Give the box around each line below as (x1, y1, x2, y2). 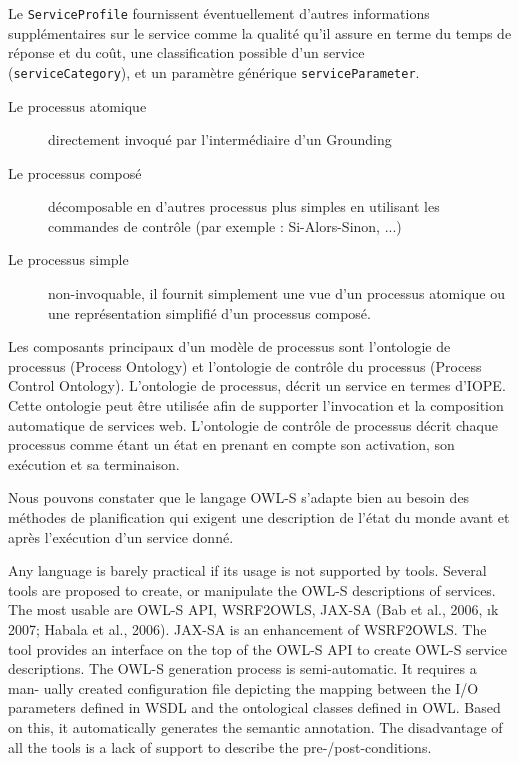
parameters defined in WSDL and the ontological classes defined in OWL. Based (8, 697, 501, 718)
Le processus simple (8, 249, 129, 270)
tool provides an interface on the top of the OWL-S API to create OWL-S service (8, 638, 508, 659)
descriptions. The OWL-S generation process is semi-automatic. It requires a (8, 658, 477, 679)
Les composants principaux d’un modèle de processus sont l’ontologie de (8, 336, 451, 357)
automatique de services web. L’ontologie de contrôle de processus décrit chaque (8, 414, 498, 435)
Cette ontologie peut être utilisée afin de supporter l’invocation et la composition (8, 395, 504, 416)
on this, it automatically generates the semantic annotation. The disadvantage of (8, 716, 503, 737)
